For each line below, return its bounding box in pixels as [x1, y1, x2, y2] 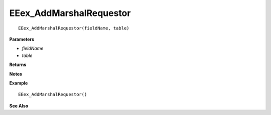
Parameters [9, 36, 35, 42]
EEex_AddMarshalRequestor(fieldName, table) [18, 25, 130, 31]
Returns [9, 61, 27, 67]
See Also [9, 102, 29, 108]
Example [9, 80, 28, 86]
